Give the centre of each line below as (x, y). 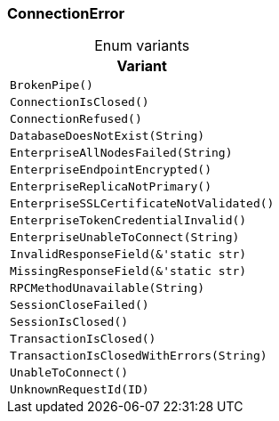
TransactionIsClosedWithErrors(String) (139, 356)
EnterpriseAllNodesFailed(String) (121, 153)
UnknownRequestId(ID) (80, 390)
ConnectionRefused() (76, 119)
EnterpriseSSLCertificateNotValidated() (142, 204)
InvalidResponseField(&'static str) (128, 255)
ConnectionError (66, 13)
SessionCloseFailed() (80, 305)
